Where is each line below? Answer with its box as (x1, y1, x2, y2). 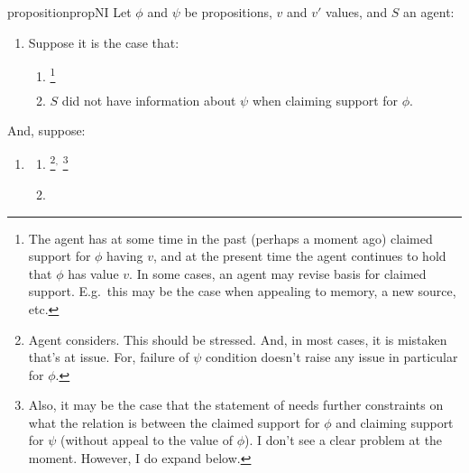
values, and (326, 3, 388, 21)
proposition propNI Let (7, 3, 132, 21)
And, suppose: (7, 121, 86, 140)
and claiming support (336, 413, 454, 431)
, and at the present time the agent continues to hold (153, 246, 446, 265)
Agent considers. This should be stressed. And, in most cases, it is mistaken (28, 329, 447, 348)
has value (68, 264, 119, 283)
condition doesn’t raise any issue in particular (206, 348, 458, 366)
